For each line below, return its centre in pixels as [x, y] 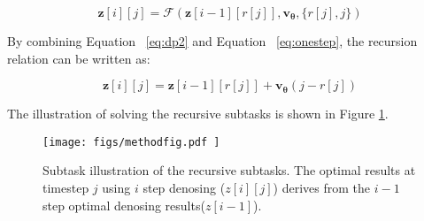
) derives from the [322, 188]
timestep [66, 188]
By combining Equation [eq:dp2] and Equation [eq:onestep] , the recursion [212, 41]
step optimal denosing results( [124, 205]
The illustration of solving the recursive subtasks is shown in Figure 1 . [198, 114]
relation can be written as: [79, 58]
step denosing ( [184, 188]
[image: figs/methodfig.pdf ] [131, 142]
